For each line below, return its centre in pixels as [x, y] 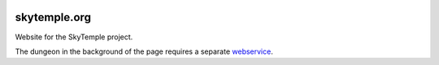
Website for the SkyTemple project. [74, 37]
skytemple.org [53, 17]
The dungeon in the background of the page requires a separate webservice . [144, 51]
